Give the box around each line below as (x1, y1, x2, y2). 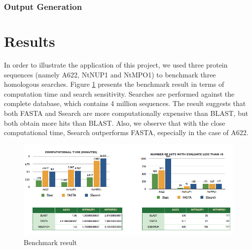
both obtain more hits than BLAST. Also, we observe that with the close (4, 117, 225, 128)
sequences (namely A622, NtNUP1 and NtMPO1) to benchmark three (4, 69, 216, 79)
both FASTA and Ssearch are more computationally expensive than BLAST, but (4, 107, 249, 118)
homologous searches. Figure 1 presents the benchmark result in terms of (4, 79, 224, 89)
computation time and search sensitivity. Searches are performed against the (4, 88, 235, 99)
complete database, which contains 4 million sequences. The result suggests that (4, 98, 246, 108)
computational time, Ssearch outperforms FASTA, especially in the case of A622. (4, 127, 249, 138)
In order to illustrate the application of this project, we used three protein (4, 59, 228, 70)
